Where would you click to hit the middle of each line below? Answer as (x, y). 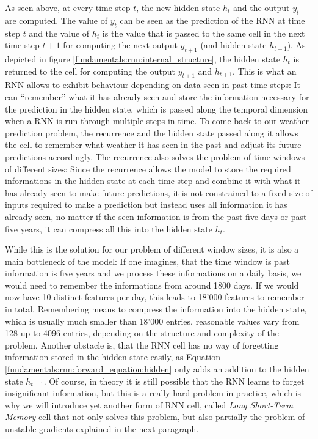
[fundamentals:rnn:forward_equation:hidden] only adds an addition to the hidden (157, 369)
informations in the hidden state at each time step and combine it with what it (153, 181)
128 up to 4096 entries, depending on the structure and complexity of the (142, 333)
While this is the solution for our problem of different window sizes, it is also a (152, 249)
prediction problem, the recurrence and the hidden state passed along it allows (152, 132)
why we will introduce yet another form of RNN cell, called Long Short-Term (149, 404)
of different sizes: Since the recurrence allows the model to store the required (148, 168)
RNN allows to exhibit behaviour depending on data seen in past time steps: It (153, 85)
